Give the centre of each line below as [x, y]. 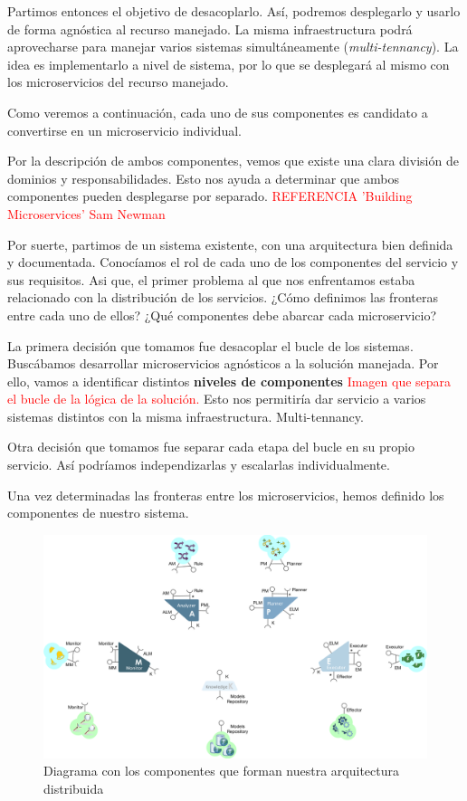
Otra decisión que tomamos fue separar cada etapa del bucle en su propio [211, 447]
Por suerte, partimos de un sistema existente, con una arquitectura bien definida [230, 244]
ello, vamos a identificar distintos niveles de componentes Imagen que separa [229, 381]
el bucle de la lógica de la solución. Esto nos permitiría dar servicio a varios [217, 399]
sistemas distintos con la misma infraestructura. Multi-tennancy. [186, 416]
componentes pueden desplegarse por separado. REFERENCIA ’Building [210, 196]
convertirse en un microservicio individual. [124, 130]
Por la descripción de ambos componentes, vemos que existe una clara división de [233, 161]
